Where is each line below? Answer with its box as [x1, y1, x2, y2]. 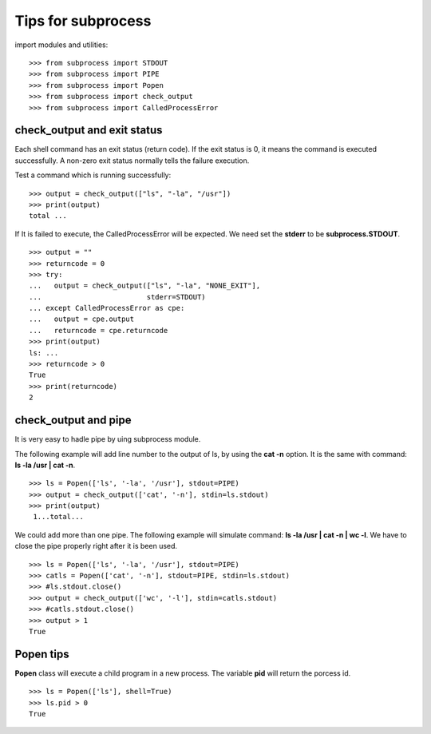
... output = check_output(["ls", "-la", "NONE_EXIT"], [29, 281, 261, 291]
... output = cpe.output [29, 315, 135, 323]
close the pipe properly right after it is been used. [14, 542, 178, 551]
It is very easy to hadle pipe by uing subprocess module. [14, 434, 201, 444]
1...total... [33, 512, 84, 522]
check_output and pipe [14, 414, 132, 427]
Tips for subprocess [14, 12, 152, 30]
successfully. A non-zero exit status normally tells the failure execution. [14, 156, 250, 165]
